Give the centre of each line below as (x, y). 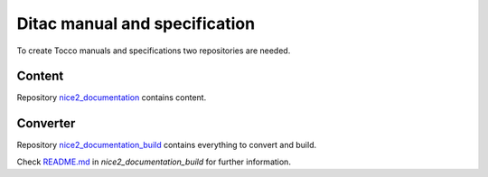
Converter (46, 123)
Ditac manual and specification (136, 23)
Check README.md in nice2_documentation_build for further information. (154, 162)
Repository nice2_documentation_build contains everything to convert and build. (166, 145)
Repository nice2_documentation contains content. (112, 98)
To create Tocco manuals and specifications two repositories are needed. (154, 51)
